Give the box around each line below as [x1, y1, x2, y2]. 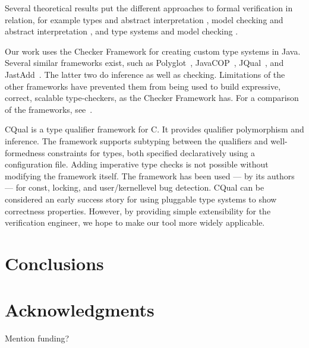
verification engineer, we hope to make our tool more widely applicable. [5, 216, 265, 229]
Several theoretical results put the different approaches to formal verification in [5, 2, 293, 14]
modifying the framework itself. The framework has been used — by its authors [5, 169, 295, 182]
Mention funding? [5, 332, 70, 344]
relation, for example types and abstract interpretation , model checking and [5, 13, 283, 26]
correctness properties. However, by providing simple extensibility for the [5, 204, 271, 217]
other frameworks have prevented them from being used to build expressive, [5, 80, 281, 92]
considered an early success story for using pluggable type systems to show [5, 192, 277, 205]
